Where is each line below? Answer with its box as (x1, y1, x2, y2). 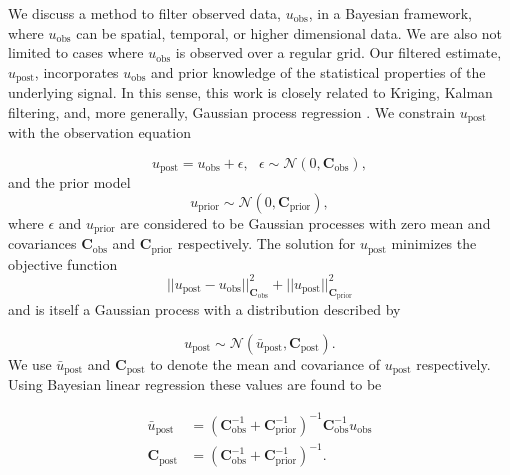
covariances (8, 233, 77, 254)
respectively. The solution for (177, 233, 356, 254)
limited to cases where (8, 42, 144, 63)
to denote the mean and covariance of (150, 353, 381, 374)
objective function (8, 253, 118, 274)
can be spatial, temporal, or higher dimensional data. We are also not (76, 22, 503, 43)
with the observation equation (8, 122, 191, 143)
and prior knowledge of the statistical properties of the (150, 61, 486, 82)
